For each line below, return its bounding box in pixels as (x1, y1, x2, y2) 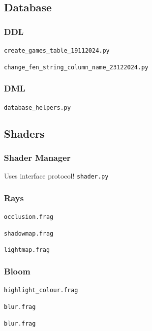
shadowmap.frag (4, 230, 54, 237)
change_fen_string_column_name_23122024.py (4, 63, 149, 71)
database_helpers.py (4, 104, 71, 111)
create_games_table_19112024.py (4, 47, 110, 54)
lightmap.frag (4, 246, 50, 254)
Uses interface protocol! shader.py (4, 171, 109, 181)
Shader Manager (4, 151, 71, 163)
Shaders (4, 125, 45, 141)
